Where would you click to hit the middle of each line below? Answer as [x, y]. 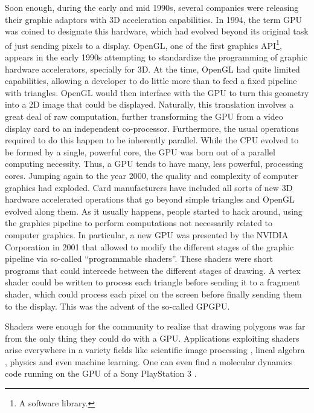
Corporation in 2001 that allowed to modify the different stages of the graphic [149, 246]
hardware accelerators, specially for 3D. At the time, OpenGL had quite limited [152, 69]
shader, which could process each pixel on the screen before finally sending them [153, 294]
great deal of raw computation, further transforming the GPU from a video [144, 116]
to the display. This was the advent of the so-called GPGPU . [117, 306]
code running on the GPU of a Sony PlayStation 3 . [101, 373]
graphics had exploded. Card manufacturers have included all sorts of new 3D [149, 187]
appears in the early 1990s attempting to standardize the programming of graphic [156, 57]
